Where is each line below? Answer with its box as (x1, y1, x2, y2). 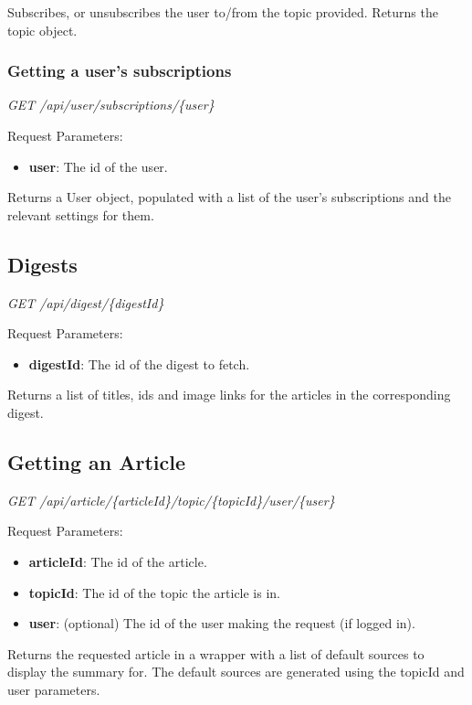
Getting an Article (7, 447, 186, 475)
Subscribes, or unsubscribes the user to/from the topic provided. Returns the (7, 3, 438, 21)
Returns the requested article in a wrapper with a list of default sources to (7, 644, 425, 663)
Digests (7, 250, 78, 278)
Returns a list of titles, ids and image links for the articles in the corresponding (7, 385, 451, 404)
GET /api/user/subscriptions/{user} (7, 95, 215, 114)
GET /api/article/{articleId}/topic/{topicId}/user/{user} (7, 490, 335, 509)
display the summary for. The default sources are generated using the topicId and (7, 662, 465, 681)
